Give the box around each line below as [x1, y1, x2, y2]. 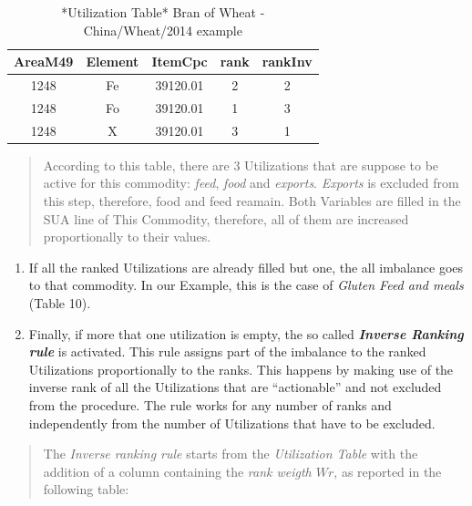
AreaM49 [14, 52, 74, 71]
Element [86, 52, 139, 71]
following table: [43, 480, 129, 499]
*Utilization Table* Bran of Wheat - [61, 3, 265, 21]
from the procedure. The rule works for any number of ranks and [28, 395, 392, 414]
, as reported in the [333, 461, 442, 480]
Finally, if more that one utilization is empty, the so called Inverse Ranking [28, 324, 464, 343]
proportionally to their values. [43, 227, 211, 246]
